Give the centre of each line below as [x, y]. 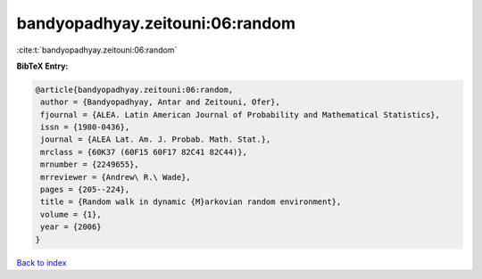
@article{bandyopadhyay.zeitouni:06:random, [134, 90]
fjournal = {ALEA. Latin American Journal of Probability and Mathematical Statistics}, [241, 115]
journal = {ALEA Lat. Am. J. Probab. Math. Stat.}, [156, 139]
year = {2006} [71, 227]
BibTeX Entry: [42, 66]
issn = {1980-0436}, [85, 127]
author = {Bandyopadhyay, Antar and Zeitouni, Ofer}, [160, 102]
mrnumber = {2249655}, [90, 164]
